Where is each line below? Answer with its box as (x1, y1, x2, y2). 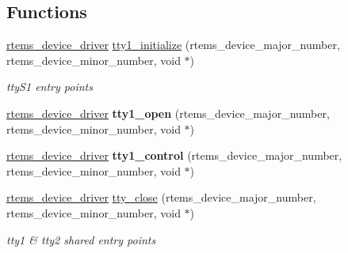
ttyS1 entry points (6, 78, 93, 95)
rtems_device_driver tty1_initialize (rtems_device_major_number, (6, 36, 340, 53)
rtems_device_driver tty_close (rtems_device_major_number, (6, 189, 316, 206)
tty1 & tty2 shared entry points (6, 231, 156, 247)
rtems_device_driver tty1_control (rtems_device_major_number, (6, 147, 342, 164)
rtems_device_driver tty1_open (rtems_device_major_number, (6, 104, 330, 121)
